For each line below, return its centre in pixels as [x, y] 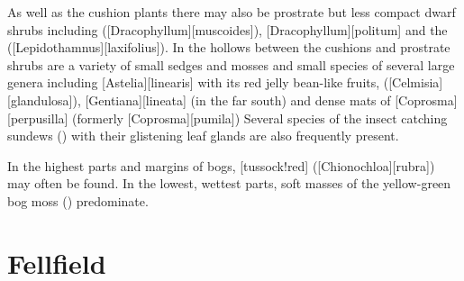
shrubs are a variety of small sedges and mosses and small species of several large [231, 64]
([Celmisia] [413, 82]
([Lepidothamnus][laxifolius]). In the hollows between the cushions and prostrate [229, 47]
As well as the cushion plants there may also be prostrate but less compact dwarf [232, 12]
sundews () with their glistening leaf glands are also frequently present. [203, 136]
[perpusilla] [38, 118]
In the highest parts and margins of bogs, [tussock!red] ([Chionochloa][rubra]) [221, 165]
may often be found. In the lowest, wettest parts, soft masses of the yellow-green [229, 183]
